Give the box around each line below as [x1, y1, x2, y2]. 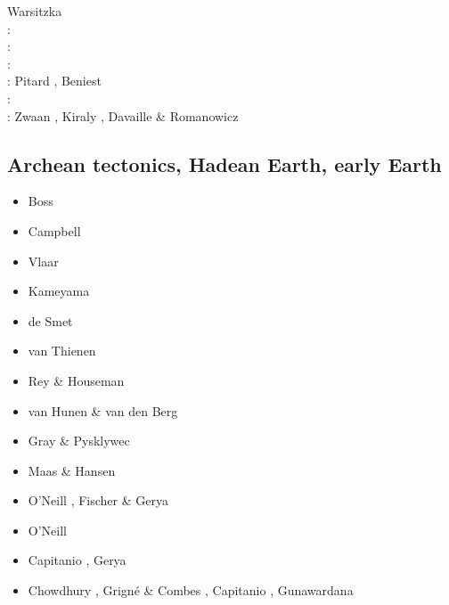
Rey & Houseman [28, 371, 125, 389]
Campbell [28, 221, 81, 240]
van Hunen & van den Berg [28, 401, 178, 420]
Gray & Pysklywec [28, 431, 130, 450]
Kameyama [28, 282, 90, 300]
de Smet [28, 311, 73, 330]
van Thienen [28, 341, 96, 360]
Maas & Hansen [28, 461, 116, 479]
